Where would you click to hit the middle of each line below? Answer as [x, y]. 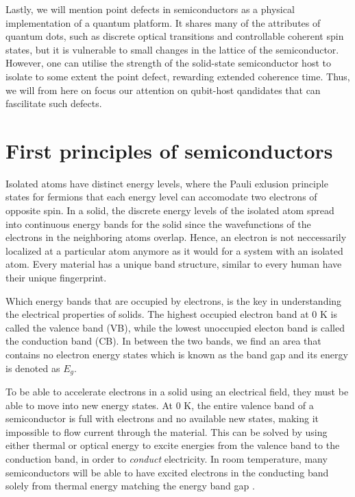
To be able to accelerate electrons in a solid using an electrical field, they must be [177, 392]
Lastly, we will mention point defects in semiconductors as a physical [150, 9]
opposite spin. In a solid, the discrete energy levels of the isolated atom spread [170, 210]
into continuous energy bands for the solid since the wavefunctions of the [158, 223]
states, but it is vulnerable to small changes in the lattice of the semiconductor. [172, 49]
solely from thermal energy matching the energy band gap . [130, 486]
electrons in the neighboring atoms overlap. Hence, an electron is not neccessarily [176, 237]
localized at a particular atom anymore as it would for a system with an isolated [174, 250]
